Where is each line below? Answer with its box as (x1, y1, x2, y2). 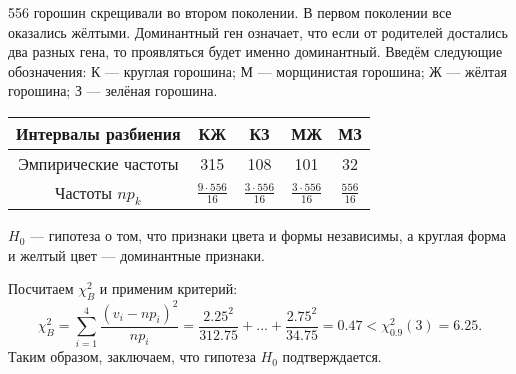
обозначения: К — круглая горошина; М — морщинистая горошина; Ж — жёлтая (8, 60, 507, 81)
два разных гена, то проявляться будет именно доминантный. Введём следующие (8, 41, 503, 62)
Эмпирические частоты (18, 151, 179, 175)
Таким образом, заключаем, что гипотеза (8, 346, 256, 367)
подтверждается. (282, 346, 382, 367)
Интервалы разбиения (16, 121, 181, 145)
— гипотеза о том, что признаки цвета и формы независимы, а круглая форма (29, 225, 506, 246)
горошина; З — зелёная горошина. (8, 80, 218, 101)
